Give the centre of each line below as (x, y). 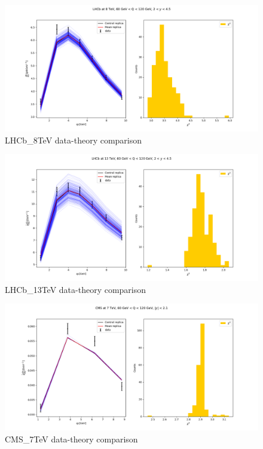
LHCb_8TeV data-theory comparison (74, 140)
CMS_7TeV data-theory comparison (71, 439)
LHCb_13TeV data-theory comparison (76, 289)
